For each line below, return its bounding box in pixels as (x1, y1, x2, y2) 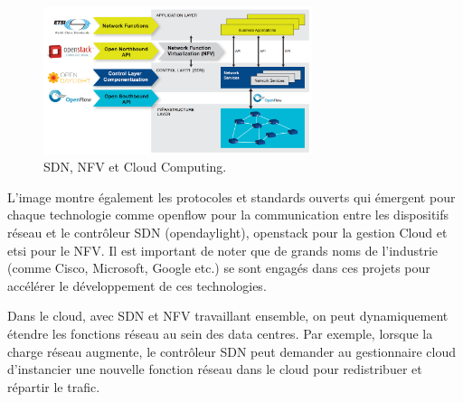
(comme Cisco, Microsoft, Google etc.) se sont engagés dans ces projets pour (7, 258, 430, 277)
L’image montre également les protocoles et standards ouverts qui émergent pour (7, 187, 456, 206)
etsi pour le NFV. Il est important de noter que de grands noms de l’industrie (7, 240, 439, 259)
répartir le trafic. (7, 377, 100, 396)
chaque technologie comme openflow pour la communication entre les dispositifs (7, 205, 449, 224)
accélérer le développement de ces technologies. (7, 276, 267, 294)
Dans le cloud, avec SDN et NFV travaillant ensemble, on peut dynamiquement (7, 306, 449, 325)
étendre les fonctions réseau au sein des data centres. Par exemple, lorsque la (7, 323, 433, 342)
